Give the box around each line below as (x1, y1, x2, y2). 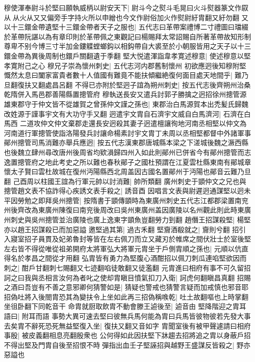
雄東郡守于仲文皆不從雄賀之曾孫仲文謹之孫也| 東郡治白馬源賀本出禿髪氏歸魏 (4, 98, 249, 109)
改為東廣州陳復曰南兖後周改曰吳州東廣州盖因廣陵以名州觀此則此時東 (24, 205, 244, 215)
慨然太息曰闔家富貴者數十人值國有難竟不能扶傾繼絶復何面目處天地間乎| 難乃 (4, 70, 249, 80)
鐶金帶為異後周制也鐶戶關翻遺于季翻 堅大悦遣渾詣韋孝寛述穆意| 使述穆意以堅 (4, 50, 251, 60)
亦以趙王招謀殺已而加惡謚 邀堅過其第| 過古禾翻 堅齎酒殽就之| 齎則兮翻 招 (4, 224, 239, 234)
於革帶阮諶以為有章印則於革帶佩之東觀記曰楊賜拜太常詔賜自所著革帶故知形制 (4, 31, 251, 41)
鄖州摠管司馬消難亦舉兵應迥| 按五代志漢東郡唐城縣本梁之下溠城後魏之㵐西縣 (4, 137, 249, 148)
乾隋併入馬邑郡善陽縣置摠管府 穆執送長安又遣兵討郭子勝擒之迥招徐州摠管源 (4, 89, 247, 99)
